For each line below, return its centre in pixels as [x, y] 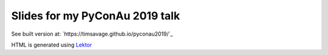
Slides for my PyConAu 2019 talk [96, 16]
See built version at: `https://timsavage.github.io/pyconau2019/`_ [92, 34]
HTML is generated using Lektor [52, 45]
